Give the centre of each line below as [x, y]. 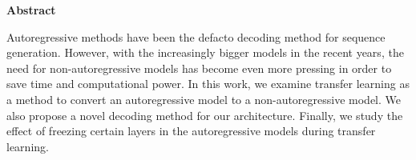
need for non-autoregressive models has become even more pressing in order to [199, 68]
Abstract [31, 10]
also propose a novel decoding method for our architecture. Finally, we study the [205, 115]
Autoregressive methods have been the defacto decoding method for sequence [196, 36]
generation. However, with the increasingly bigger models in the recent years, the [205, 52]
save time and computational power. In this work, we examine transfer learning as [208, 84]
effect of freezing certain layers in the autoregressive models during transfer [191, 131]
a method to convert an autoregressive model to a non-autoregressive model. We [204, 99]
